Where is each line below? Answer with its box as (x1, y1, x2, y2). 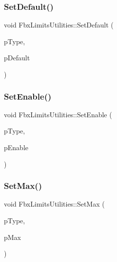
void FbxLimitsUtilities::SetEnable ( (4, 109, 112, 119)
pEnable (4, 142, 28, 152)
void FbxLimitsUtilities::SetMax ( (4, 199, 105, 209)
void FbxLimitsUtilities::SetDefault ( (4, 20, 114, 30)
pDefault (4, 52, 30, 63)
